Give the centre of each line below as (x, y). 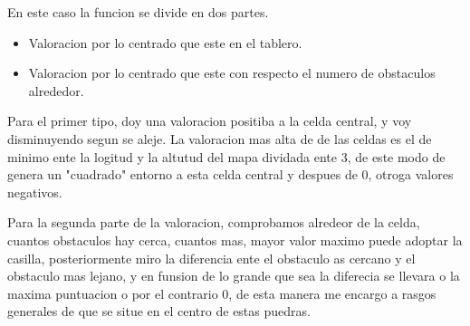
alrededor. (56, 90)
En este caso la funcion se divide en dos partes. (138, 12)
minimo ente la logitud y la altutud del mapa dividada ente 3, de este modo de (226, 156)
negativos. (35, 192)
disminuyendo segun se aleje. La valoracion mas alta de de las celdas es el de (220, 138)
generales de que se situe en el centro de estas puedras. (159, 311)
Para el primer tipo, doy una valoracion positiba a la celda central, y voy (210, 121)
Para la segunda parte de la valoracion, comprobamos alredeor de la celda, (214, 222)
